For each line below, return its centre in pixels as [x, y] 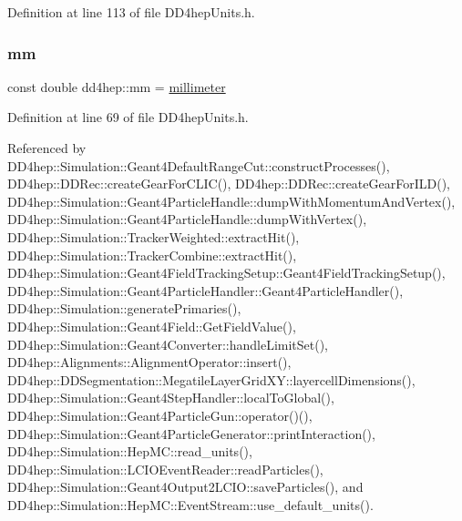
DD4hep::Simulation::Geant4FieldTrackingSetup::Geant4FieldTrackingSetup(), [226, 273]
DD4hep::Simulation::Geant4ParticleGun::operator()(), [160, 415]
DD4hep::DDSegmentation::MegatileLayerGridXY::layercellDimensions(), [211, 379]
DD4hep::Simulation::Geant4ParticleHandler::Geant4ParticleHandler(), [205, 290]
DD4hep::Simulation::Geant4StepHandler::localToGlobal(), [171, 398]
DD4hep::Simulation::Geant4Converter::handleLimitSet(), [168, 344]
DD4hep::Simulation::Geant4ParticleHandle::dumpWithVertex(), [187, 219]
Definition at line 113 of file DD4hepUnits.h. [131, 12]
